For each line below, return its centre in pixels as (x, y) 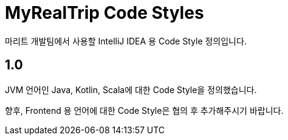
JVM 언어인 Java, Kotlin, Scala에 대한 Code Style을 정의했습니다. (131, 89)
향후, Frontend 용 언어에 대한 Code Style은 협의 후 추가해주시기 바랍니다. (144, 110)
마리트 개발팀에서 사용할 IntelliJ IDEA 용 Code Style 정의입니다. (126, 41)
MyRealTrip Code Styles (105, 13)
